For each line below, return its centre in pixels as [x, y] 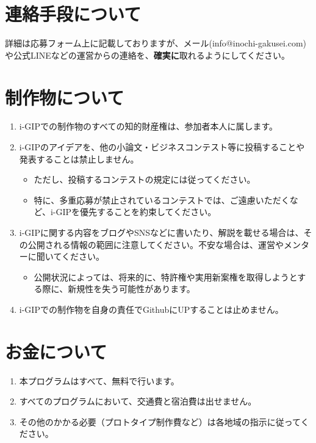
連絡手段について [73, 14]
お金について [56, 351]
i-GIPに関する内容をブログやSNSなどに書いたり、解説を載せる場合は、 [161, 232]
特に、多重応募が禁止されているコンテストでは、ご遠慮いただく [162, 200]
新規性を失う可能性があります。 [131, 289]
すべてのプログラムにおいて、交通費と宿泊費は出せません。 [138, 401]
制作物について [65, 97]
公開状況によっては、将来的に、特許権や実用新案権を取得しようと [166, 276]
